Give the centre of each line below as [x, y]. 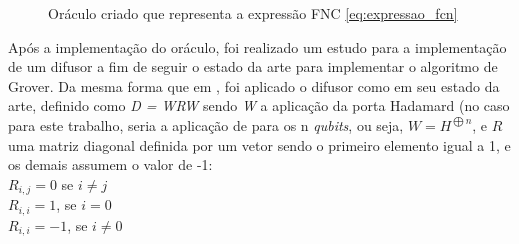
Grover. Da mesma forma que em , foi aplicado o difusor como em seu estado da [254, 85]
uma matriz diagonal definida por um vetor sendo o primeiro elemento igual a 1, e [259, 144]
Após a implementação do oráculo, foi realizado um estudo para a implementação [257, 46]
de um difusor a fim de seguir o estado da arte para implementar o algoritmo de [253, 66]
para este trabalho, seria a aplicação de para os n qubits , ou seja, [206, 124]
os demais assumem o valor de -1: [110, 164]
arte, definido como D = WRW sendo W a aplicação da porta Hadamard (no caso [259, 105]
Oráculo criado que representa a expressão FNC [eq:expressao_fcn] [253, 13]
